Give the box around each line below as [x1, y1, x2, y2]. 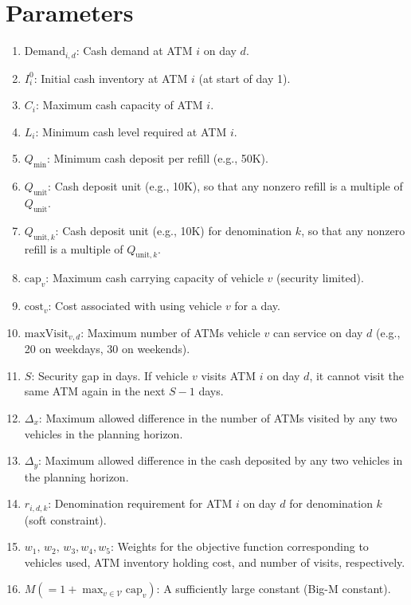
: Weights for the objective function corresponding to [110, 538, 369, 555]
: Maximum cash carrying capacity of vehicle [45, 269, 264, 286]
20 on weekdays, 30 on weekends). [24, 340, 190, 357]
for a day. [234, 297, 280, 314]
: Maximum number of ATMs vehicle [80, 324, 260, 340]
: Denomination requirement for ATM [48, 495, 233, 512]
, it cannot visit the [309, 367, 405, 383]
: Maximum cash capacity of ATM [35, 96, 203, 113]
